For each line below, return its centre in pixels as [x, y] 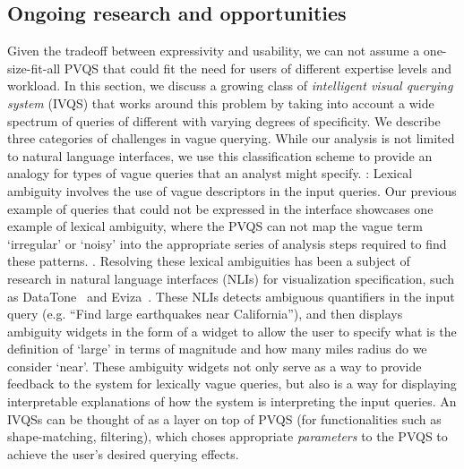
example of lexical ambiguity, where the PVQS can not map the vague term [215, 226]
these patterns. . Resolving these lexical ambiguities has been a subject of [209, 261]
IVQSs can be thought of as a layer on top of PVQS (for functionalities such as [224, 418]
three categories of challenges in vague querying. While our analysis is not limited [231, 138]
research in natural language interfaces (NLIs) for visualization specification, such [231, 278]
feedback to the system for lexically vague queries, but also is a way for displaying [232, 384]
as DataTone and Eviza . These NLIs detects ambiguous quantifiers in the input [231, 296]
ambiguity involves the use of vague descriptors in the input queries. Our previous [232, 190]
